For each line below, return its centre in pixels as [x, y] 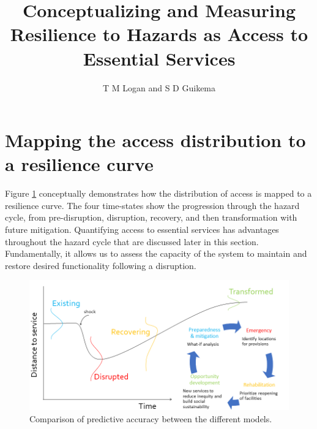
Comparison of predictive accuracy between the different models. [151, 418]
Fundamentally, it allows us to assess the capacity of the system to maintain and [156, 253]
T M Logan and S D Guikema [159, 87]
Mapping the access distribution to [155, 140]
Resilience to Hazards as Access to [159, 34]
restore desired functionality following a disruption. [101, 265]
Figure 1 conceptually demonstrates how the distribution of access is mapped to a [158, 193]
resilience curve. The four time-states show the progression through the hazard [152, 205]
